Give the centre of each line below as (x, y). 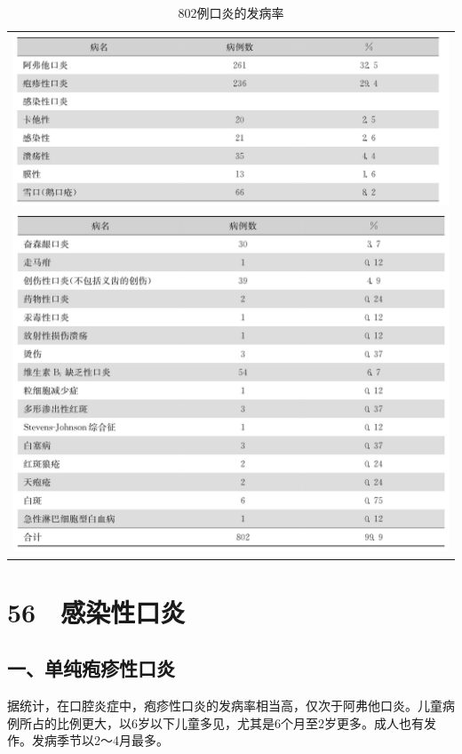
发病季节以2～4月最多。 (100, 740)
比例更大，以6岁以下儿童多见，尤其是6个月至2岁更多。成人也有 (240, 722)
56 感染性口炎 (96, 611)
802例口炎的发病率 (231, 12)
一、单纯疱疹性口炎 (91, 668)
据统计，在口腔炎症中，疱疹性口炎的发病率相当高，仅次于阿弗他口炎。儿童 (225, 706)
